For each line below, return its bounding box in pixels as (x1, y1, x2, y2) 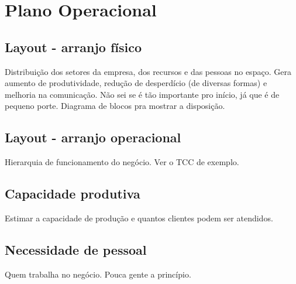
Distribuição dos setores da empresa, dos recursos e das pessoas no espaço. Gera (5, 65, 291, 77)
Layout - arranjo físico (5, 37, 142, 56)
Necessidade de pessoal (5, 240, 147, 258)
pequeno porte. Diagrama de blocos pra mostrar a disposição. (5, 100, 225, 112)
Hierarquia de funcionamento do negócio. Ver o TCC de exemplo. (5, 156, 239, 168)
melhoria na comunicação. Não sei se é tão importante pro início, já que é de (5, 88, 280, 100)
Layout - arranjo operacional (5, 128, 181, 146)
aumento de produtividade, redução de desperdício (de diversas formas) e (5, 77, 267, 89)
